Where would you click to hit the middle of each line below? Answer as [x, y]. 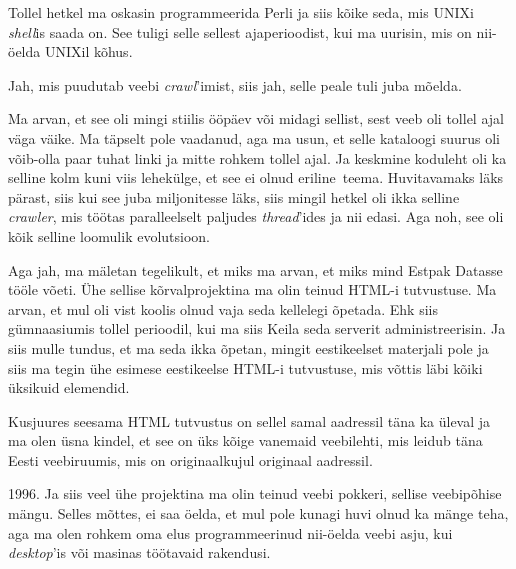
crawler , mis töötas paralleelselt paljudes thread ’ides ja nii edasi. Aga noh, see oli [256, 216]
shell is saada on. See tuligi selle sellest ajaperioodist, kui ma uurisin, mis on [240, 31]
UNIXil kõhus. [88, 51]
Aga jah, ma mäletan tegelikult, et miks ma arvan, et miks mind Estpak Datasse [255, 269]
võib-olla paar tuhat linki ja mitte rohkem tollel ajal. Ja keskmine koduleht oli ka [257, 157]
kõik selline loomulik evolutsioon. [109, 235]
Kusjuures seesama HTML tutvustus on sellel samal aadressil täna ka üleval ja [249, 420]
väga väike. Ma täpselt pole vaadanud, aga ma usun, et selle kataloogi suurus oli [254, 137]
